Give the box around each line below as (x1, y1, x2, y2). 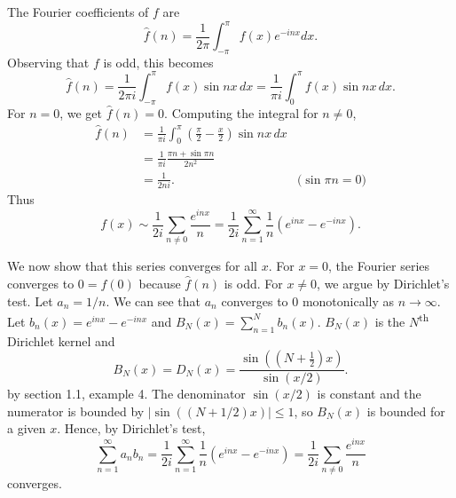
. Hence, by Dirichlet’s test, (57, 419, 206, 438)
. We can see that (106, 291, 201, 310)
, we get (59, 103, 103, 122)
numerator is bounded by (7, 401, 145, 420)
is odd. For (224, 274, 283, 292)
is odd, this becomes (103, 52, 214, 71)
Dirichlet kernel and (7, 331, 115, 350)
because (138, 274, 181, 292)
